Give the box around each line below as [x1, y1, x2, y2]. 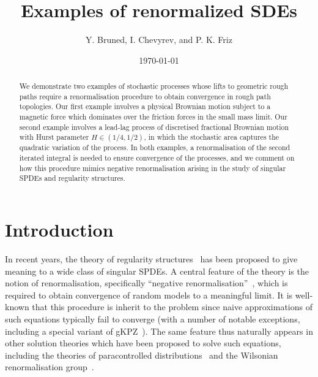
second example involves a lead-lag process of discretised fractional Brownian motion [19, 121, 289, 132]
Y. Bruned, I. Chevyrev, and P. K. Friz [86, 33, 232, 46]
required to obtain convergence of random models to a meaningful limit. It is [5, 288, 293, 301]
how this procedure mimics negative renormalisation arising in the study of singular [19, 162, 286, 173]
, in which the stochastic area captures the [144, 132, 279, 142]
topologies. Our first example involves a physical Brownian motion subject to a [19, 101, 271, 112]
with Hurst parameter [19, 132, 89, 142]
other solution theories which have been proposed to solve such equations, [5, 337, 281, 349]
